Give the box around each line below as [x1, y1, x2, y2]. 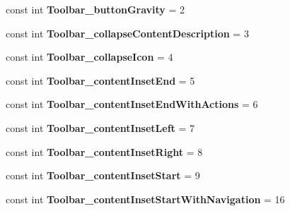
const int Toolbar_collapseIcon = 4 [6, 49, 173, 64]
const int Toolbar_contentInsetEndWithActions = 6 [6, 97, 258, 111]
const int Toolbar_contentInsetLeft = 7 [6, 120, 195, 135]
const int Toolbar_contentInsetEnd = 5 [6, 73, 195, 88]
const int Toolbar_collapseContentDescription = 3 [6, 25, 249, 40]
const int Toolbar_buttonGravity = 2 [6, 2, 185, 16]
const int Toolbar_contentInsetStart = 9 [6, 168, 200, 183]
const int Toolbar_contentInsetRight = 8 [6, 144, 203, 159]
